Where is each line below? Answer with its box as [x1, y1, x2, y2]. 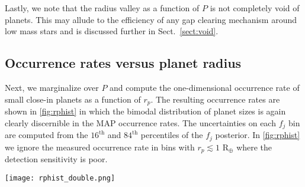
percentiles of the [140, 129, 203, 141]
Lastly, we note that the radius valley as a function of [5, 2, 200, 14]
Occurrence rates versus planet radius [5, 54, 242, 72]
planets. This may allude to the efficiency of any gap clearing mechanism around [5, 13, 297, 25]
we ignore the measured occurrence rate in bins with [5, 140, 195, 153]
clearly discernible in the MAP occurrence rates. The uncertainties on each [5, 116, 276, 129]
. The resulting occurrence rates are [150, 93, 280, 105]
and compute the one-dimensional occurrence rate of [110, 81, 300, 93]
